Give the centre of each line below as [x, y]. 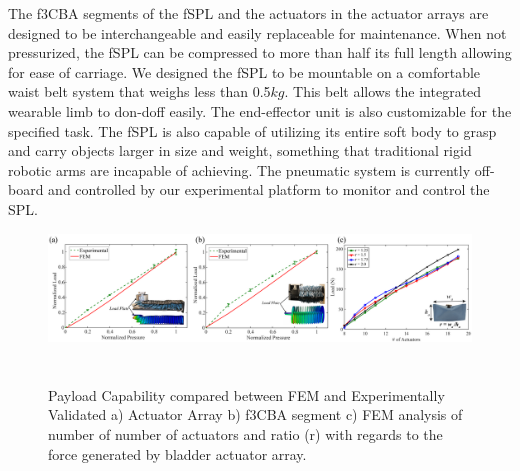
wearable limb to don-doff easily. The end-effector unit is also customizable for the [260, 110]
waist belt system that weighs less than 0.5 [139, 91]
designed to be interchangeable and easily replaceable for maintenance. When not [257, 32]
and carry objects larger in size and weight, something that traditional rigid [240, 150]
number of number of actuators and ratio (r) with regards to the [245, 433]
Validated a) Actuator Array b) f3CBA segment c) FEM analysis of [255, 414]
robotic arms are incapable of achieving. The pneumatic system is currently [239, 169]
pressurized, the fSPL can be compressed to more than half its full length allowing [260, 52]
